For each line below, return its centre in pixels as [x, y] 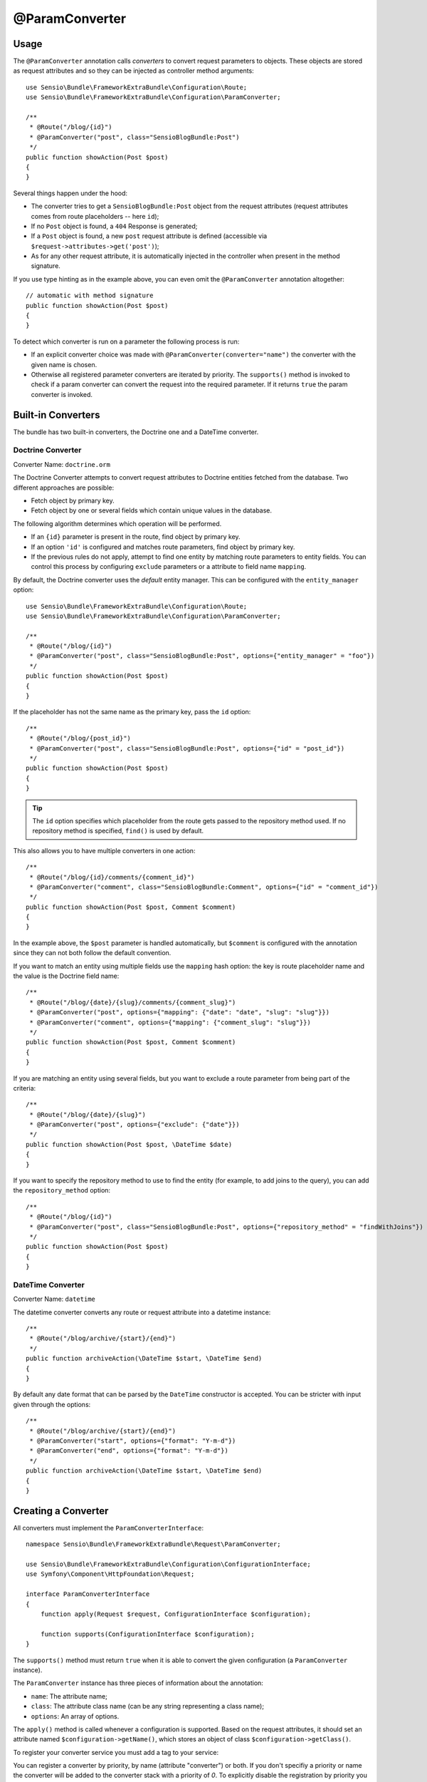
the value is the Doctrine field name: [66, 976]
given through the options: [52, 1404]
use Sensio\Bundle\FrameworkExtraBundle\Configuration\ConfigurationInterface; [168, 1564]
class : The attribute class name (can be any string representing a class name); [148, 1706]
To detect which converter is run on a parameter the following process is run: [126, 341]
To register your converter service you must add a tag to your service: [116, 1752]
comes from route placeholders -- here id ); [95, 216]
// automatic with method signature [90, 295]
